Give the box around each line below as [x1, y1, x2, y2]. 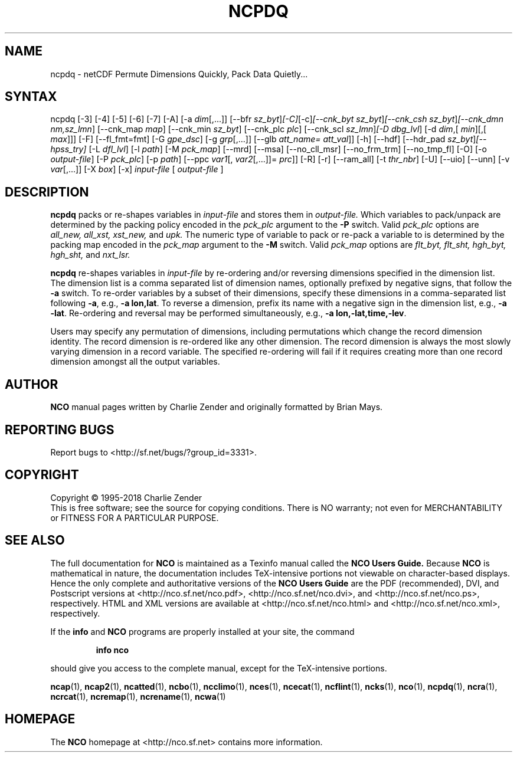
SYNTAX [5, 89, 57, 104]
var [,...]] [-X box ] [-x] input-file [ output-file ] [50, 164, 224, 175]
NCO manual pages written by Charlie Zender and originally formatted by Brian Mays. [50, 402, 383, 412]
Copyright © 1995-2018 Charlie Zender [50, 492, 202, 503]
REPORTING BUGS [5, 422, 114, 437]
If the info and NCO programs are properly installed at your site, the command [50, 626, 355, 637]
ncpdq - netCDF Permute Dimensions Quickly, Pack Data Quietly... [50, 68, 308, 79]
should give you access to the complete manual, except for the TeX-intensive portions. [50, 663, 387, 673]
